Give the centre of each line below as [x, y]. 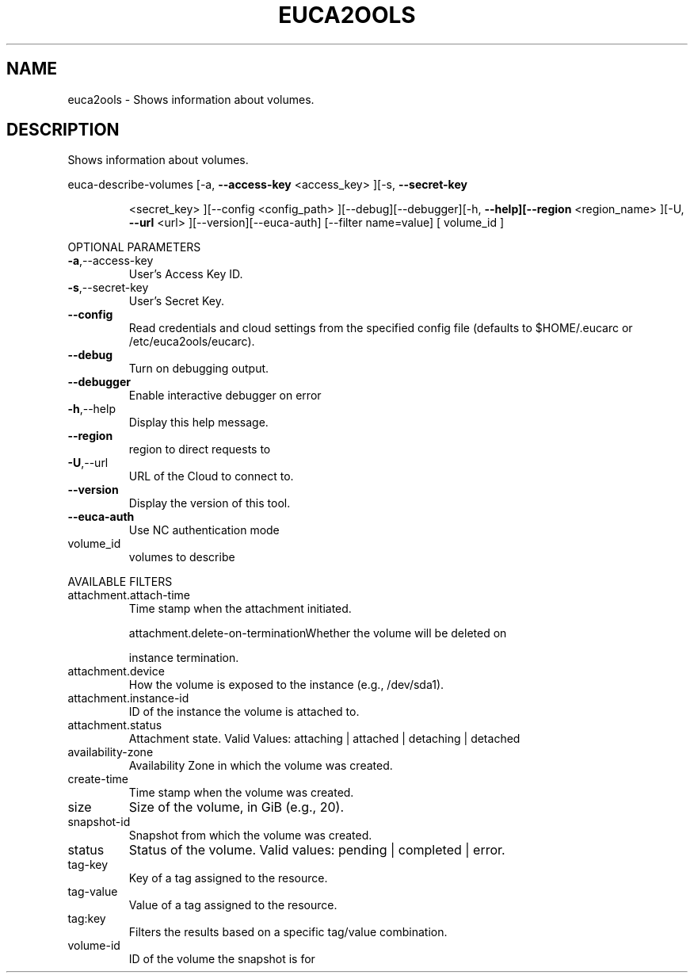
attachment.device [116, 671]
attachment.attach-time [129, 595]
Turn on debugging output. [199, 369]
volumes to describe [182, 557]
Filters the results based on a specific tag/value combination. [288, 932]
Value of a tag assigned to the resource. [233, 905]
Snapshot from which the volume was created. [250, 836]
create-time [98, 779]
